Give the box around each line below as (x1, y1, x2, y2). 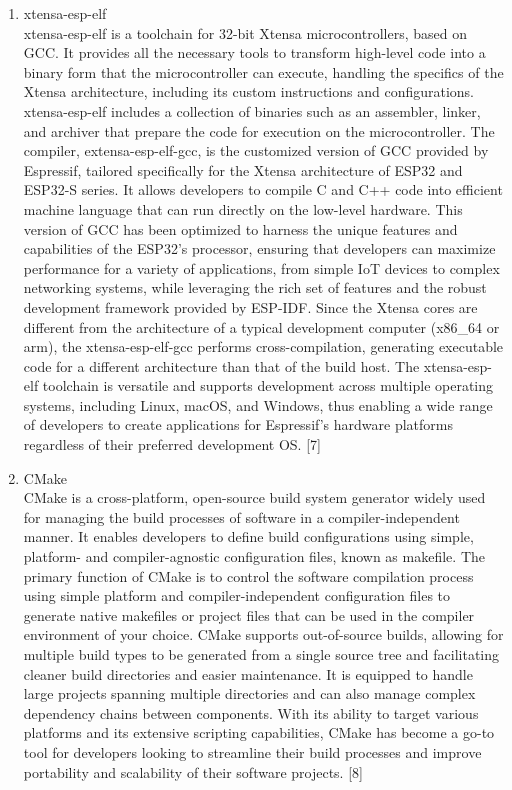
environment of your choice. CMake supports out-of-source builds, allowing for (23, 624, 504, 645)
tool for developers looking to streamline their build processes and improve (23, 741, 482, 762)
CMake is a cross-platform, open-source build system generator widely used (23, 487, 486, 508)
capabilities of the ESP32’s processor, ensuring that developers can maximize (23, 238, 496, 259)
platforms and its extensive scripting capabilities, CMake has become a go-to (23, 722, 495, 743)
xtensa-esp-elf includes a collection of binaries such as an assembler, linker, (23, 100, 481, 121)
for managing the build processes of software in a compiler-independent (23, 506, 460, 527)
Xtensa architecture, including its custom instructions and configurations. (23, 81, 475, 102)
